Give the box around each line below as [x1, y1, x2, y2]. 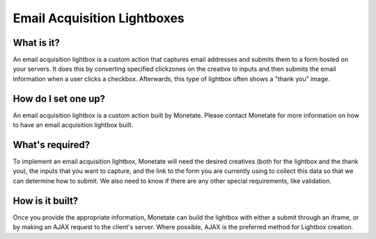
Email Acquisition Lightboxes [13, 10, 185, 26]
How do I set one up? [13, 92, 106, 104]
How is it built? [13, 195, 79, 206]
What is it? [13, 37, 61, 49]
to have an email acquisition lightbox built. [13, 121, 134, 129]
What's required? [13, 139, 91, 151]
